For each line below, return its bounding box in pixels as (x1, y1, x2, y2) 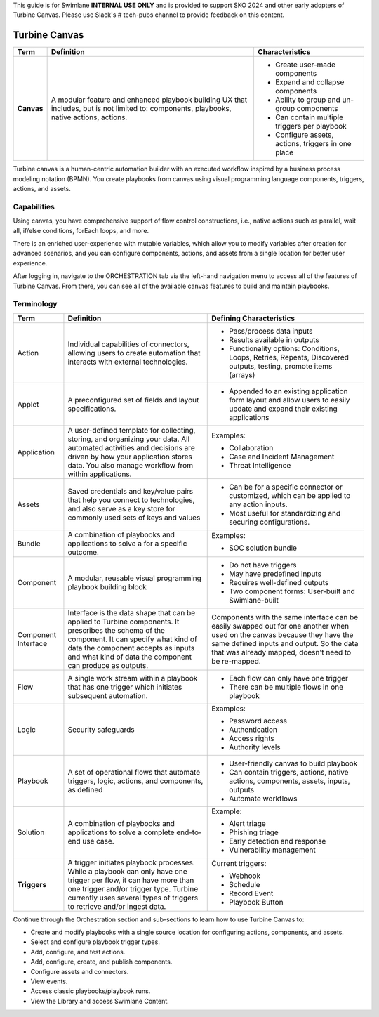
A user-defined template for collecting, (67, 425, 196, 435)
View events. (30, 977, 68, 986)
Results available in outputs (229, 334, 319, 344)
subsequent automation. (67, 690, 148, 700)
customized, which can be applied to (229, 490, 351, 500)
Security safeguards (67, 724, 135, 734)
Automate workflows (229, 794, 298, 803)
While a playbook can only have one (67, 866, 187, 876)
